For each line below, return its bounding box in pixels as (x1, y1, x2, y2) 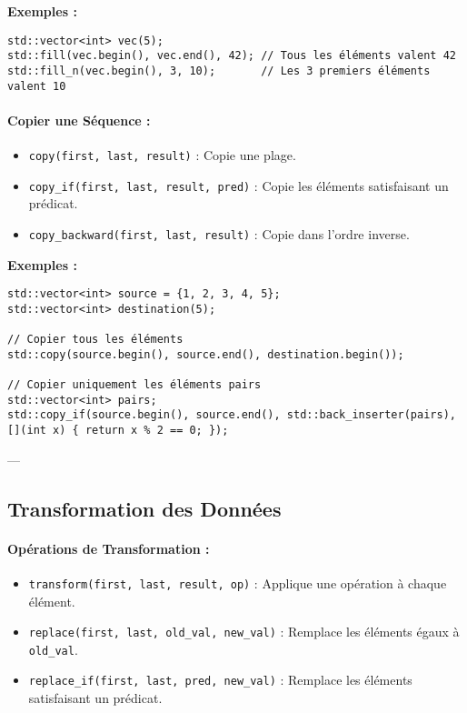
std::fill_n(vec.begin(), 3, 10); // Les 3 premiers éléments (7, 64, 431, 77)
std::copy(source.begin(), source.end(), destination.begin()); (7, 347, 404, 361)
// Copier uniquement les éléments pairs (7, 378, 262, 392)
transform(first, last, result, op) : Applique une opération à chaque (28, 573, 447, 592)
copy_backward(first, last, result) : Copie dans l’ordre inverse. (28, 224, 410, 243)
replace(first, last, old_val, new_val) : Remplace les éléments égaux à (28, 622, 460, 641)
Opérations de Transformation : (7, 538, 210, 557)
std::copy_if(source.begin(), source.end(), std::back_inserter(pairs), (7, 408, 456, 422)
